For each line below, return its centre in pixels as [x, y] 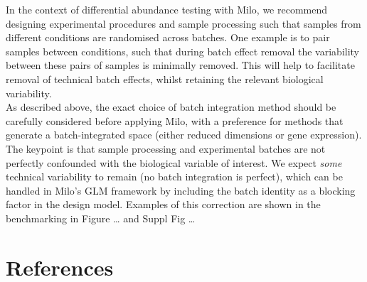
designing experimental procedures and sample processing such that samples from [183, 23]
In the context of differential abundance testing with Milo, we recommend [167, 9]
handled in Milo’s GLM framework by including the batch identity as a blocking [181, 190]
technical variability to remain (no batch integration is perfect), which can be [174, 177]
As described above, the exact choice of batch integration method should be [171, 107]
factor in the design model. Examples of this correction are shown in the [163, 204]
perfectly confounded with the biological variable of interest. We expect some [174, 162]
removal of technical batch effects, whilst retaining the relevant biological [165, 78]
